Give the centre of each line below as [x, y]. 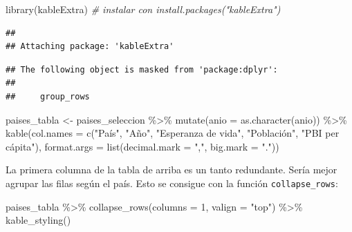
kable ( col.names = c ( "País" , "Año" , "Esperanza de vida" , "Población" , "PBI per [173, 133]
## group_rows [48, 96]
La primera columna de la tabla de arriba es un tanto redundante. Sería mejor [172, 170]
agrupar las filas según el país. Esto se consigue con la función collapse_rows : [172, 183]
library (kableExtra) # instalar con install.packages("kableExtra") [143, 9]
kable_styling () [38, 220]
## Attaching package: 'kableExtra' [90, 47]
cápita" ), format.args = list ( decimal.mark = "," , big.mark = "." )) [142, 146]
